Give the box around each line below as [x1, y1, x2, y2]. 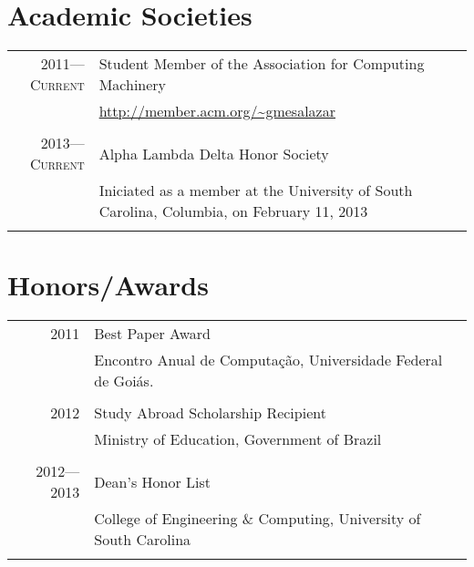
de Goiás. [94, 370, 154, 392]
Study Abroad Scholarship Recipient [94, 402, 326, 424]
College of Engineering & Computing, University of [94, 508, 421, 530]
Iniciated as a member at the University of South [98, 180, 413, 201]
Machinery [98, 74, 167, 96]
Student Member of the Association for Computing [98, 53, 425, 75]
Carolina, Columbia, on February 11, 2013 [98, 201, 368, 222]
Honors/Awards [7, 266, 209, 304]
